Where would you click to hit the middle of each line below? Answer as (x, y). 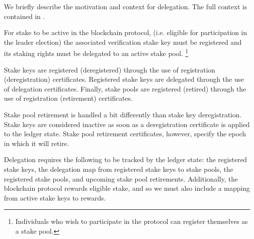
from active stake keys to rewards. (55, 197)
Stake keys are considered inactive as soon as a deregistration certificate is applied (127, 124)
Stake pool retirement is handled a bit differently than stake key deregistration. (123, 114)
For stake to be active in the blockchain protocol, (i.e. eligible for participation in (126, 32)
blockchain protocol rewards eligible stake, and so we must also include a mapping (127, 188)
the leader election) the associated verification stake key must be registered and (123, 42)
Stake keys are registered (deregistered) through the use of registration (110, 69)
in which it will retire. (37, 143)
